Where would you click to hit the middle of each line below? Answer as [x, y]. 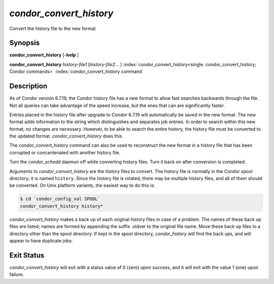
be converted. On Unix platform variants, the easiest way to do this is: [82, 185]
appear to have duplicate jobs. [41, 240]
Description [28, 86]
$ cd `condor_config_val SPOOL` [60, 199]
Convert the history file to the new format [53, 29]
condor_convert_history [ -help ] [44, 55]
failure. [17, 274]
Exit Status [27, 255]
